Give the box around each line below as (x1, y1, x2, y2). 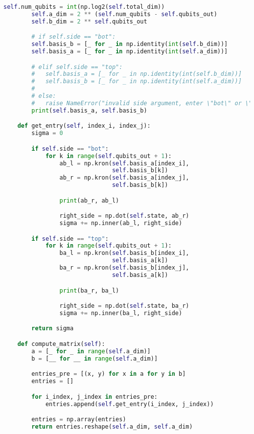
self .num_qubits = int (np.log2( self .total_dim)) (3, 3, 165, 10)
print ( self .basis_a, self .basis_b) (31, 107, 147, 114)
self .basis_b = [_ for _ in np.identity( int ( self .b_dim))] (31, 41, 228, 48)
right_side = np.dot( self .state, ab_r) (59, 212, 189, 220)
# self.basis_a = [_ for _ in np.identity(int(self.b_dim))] (31, 70, 242, 78)
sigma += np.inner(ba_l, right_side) (59, 309, 183, 317)
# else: (31, 92, 56, 100)
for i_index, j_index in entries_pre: (31, 393, 158, 400)
